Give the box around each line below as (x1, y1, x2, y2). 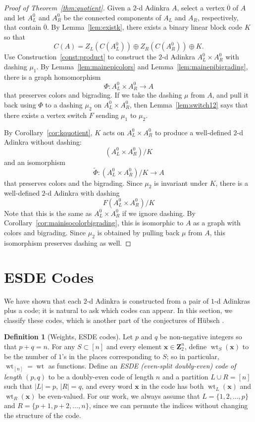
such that (4, 381, 33, 391)
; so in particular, (166, 351, 219, 361)
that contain (4, 22, 42, 32)
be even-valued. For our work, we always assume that (38, 390, 200, 401)
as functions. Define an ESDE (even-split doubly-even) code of (48, 361, 236, 371)
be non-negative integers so (159, 331, 242, 342)
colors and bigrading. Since (4, 227, 86, 238)
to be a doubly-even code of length (48, 371, 154, 381)
